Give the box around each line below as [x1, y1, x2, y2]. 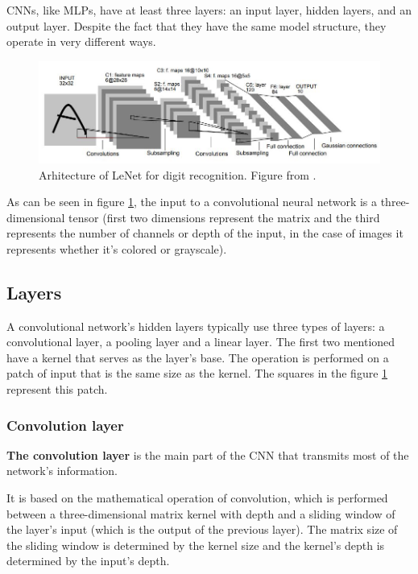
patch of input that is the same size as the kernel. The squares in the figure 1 [6, 365, 388, 382]
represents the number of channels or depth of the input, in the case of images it [6, 225, 404, 242]
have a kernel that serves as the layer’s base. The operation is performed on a [6, 349, 389, 365]
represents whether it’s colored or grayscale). [6, 240, 227, 257]
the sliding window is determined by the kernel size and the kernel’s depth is [6, 536, 385, 553]
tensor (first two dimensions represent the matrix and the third [68, 209, 380, 225]
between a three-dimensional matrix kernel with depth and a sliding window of [6, 505, 395, 522]
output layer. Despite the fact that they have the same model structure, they [6, 17, 387, 34]
